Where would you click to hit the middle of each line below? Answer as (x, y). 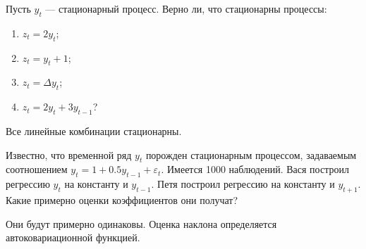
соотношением (37, 169)
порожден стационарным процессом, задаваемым (251, 154)
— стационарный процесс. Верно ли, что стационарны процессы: (186, 8)
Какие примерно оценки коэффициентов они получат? (122, 199)
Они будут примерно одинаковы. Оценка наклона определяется (141, 223)
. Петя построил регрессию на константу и (243, 184)
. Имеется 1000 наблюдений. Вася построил (255, 169)
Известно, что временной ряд (69, 154)
